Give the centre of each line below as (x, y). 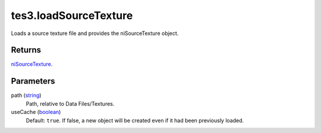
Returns (26, 50)
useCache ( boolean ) (36, 112)
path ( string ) (26, 96)
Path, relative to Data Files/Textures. (70, 103)
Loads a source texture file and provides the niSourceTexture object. (95, 33)
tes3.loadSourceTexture (72, 15)
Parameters (33, 81)
